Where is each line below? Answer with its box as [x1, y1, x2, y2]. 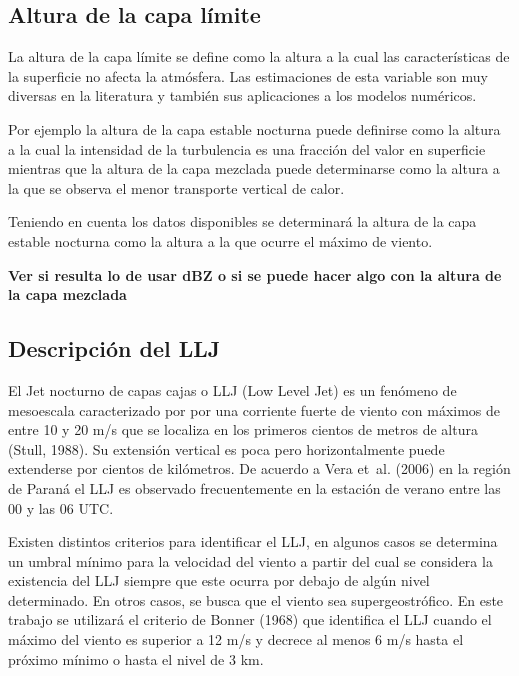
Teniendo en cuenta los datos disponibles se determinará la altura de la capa [8, 211, 477, 232]
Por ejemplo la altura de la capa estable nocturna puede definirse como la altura [8, 118, 501, 139]
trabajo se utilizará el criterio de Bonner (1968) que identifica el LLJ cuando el [8, 609, 492, 630]
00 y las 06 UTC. [8, 497, 114, 518]
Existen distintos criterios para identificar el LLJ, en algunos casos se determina [8, 531, 498, 552]
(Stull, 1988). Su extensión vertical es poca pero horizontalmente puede [8, 438, 445, 459]
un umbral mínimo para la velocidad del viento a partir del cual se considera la [8, 550, 493, 571]
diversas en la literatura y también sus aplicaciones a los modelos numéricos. [8, 85, 477, 106]
